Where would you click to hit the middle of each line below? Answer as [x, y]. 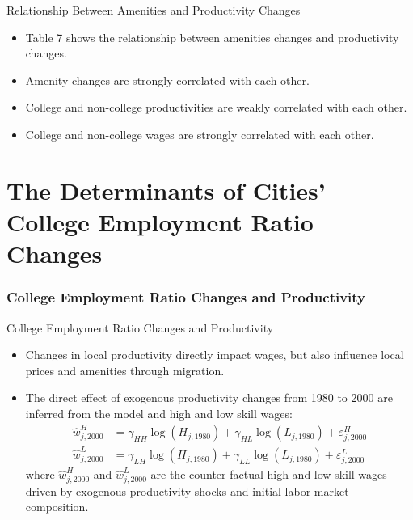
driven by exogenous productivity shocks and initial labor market [187, 490]
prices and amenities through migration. [125, 370]
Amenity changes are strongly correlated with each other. [167, 80]
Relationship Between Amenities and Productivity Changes [154, 10]
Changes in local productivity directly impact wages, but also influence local [215, 355]
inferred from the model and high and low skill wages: [159, 413]
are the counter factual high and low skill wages [269, 474]
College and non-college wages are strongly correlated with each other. [200, 134]
